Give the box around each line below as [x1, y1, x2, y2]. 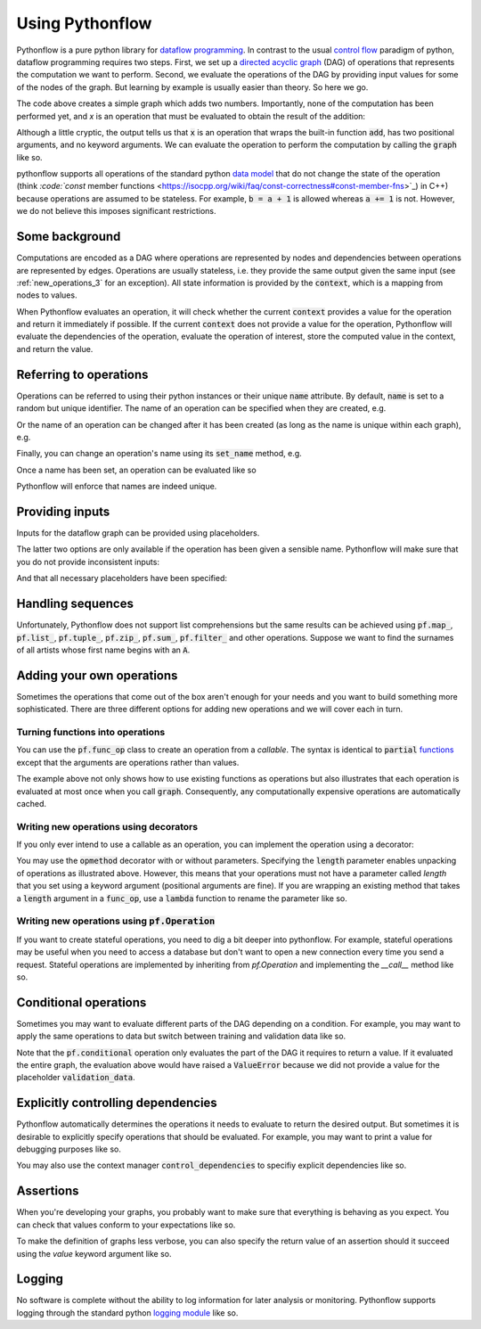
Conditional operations [16, 995, 147, 1010]
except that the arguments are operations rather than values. [16, 757, 240, 767]
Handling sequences [16, 596, 134, 611]
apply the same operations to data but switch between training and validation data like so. [16, 1030, 346, 1042]
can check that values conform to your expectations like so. [16, 1219, 236, 1230]
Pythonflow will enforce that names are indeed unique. [16, 481, 217, 492]
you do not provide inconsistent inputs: [16, 556, 160, 567]
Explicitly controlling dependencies [16, 1095, 217, 1111]
